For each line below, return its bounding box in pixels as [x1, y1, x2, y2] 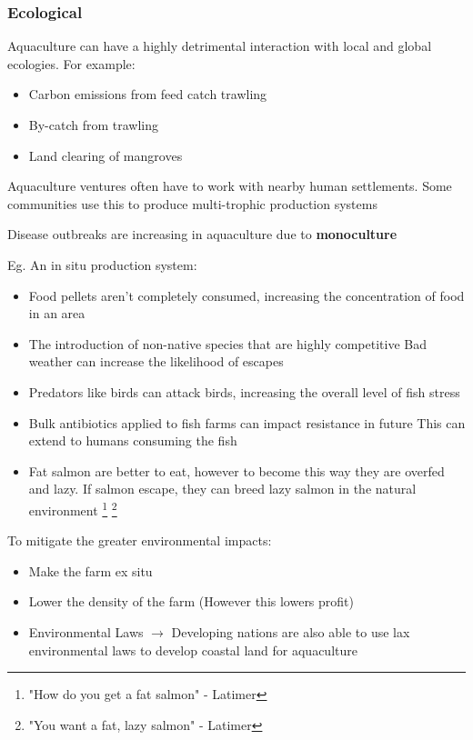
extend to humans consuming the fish [28, 431, 237, 450]
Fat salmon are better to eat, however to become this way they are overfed [28, 461, 445, 480]
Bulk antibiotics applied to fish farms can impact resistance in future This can [28, 413, 466, 432]
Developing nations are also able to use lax [171, 622, 410, 641]
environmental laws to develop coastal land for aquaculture [28, 640, 357, 659]
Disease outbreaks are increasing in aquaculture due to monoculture [7, 225, 398, 244]
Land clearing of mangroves [28, 145, 183, 165]
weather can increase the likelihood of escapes [28, 352, 284, 371]
